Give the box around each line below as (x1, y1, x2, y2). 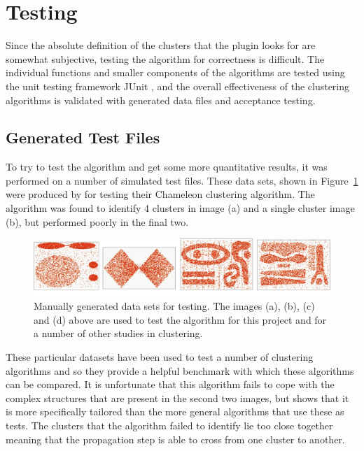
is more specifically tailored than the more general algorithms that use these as (6, 404, 344, 419)
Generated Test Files (6, 127, 160, 148)
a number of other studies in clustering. (34, 326, 203, 341)
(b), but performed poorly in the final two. (6, 214, 189, 229)
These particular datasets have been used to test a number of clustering (6, 350, 314, 364)
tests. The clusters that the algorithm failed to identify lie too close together (6, 418, 333, 432)
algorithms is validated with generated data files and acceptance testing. (6, 92, 316, 107)
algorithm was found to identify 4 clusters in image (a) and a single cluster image (6, 201, 355, 215)
